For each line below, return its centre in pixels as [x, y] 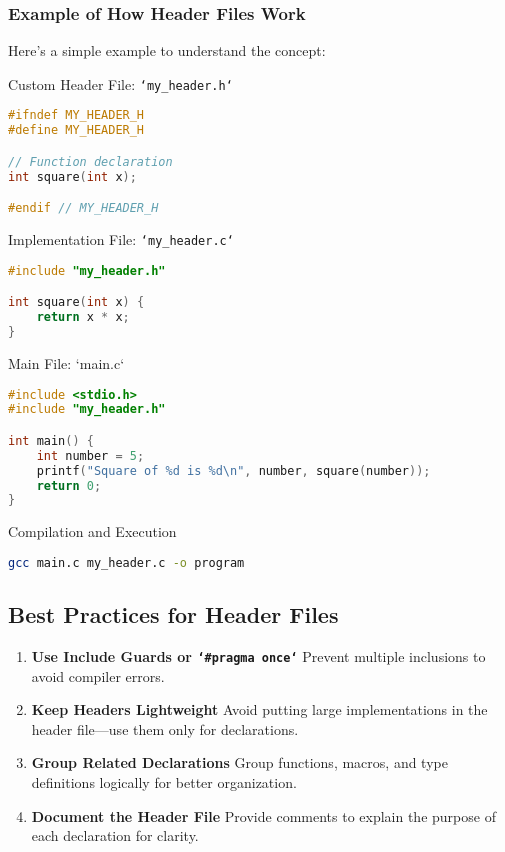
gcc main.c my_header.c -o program [126, 562]
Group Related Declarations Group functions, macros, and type [239, 762]
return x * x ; [83, 317]
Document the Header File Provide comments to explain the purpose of [263, 815]
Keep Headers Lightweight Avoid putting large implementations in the [259, 709]
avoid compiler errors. [98, 675]
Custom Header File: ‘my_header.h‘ [120, 83]
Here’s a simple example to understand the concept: [167, 50]
